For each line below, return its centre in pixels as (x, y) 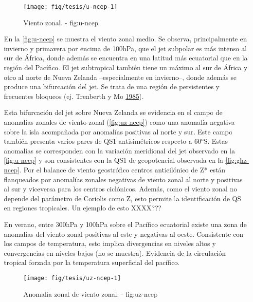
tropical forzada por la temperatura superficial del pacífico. (92, 262)
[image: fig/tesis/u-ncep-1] (71, 7)
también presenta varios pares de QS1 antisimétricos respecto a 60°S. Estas (116, 141)
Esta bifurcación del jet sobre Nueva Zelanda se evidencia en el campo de (113, 112)
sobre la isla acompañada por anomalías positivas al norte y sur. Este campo (118, 131)
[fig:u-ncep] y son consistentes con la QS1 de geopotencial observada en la (114, 160)
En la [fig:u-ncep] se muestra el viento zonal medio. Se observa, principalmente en (126, 39)
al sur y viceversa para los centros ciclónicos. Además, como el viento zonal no (121, 189)
